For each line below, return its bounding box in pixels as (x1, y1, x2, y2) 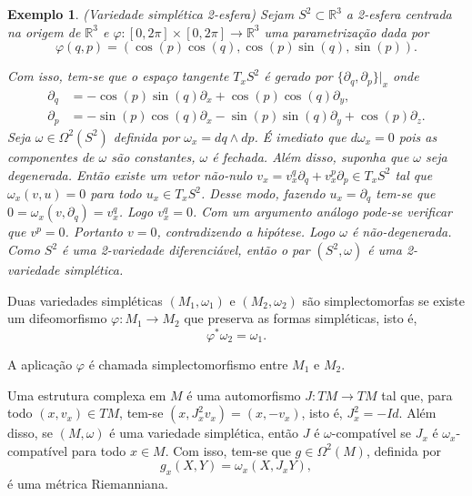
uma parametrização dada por (264, 22, 429, 41)
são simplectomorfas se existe (302, 290, 466, 309)
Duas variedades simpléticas (7, 290, 163, 309)
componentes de (7, 147, 95, 166)
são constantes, (111, 147, 196, 166)
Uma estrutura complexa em (7, 385, 166, 404)
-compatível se (331, 423, 411, 442)
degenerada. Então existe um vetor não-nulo (7, 165, 253, 184)
